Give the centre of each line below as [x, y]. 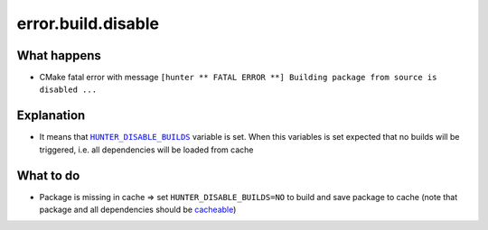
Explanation [51, 116]
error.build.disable [88, 23]
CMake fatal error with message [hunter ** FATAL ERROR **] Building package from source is [238, 78]
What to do [48, 175]
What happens [59, 55]
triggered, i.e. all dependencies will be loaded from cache [146, 150]
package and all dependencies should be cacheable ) [138, 210]
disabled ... [68, 90]
